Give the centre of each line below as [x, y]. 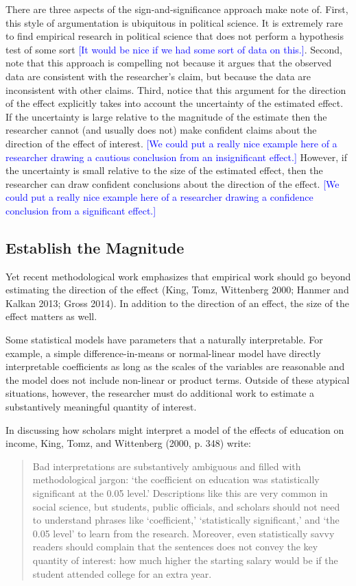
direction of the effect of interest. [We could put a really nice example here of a [171, 143]
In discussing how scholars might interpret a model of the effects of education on [175, 429]
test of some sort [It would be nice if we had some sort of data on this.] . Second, [174, 49]
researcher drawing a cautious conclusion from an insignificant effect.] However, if [176, 157]
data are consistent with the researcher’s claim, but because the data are [158, 76]
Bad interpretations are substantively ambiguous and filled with [167, 466]
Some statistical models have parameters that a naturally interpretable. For [164, 340]
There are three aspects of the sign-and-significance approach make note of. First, [177, 9]
